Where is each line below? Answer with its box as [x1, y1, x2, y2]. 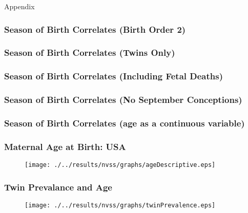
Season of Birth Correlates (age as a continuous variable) [4, 116, 245, 129]
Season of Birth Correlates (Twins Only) [4, 46, 175, 59]
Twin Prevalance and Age [4, 180, 112, 193]
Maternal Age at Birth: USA [4, 140, 126, 153]
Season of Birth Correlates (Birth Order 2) [4, 23, 186, 35]
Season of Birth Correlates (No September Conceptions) [4, 93, 242, 106]
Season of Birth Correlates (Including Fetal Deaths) [4, 70, 223, 82]
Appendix [4, 1, 35, 11]
